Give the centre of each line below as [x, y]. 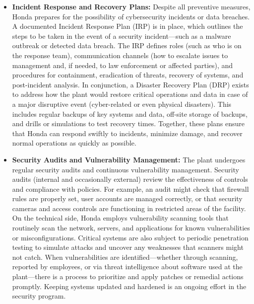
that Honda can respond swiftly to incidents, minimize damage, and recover [127, 133]
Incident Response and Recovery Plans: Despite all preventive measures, [131, 6]
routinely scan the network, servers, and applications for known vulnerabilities [131, 228]
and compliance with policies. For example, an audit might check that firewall [130, 189]
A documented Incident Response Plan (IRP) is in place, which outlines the [127, 26]
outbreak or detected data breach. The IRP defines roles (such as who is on [127, 45]
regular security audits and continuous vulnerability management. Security [126, 169]
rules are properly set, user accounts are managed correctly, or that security [127, 198]
